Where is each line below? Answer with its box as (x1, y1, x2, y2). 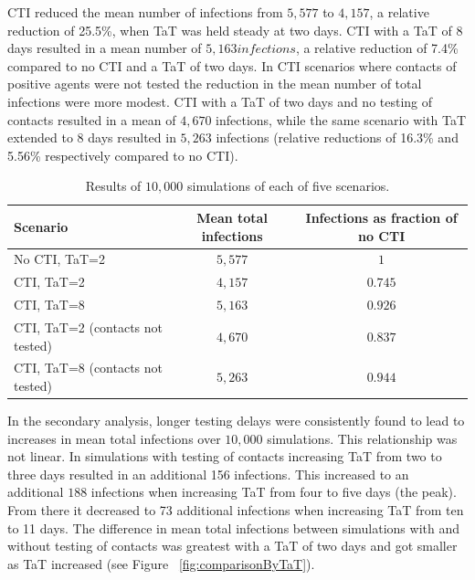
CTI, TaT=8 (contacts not (14, 358, 164, 377)
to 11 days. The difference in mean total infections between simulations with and (7, 518, 459, 537)
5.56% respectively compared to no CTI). (7, 145, 238, 164)
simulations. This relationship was (267, 428, 458, 448)
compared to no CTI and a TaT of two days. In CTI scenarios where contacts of (7, 56, 457, 75)
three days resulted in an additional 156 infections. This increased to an (7, 464, 409, 483)
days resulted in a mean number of (7, 38, 202, 58)
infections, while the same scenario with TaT (216, 110, 467, 129)
